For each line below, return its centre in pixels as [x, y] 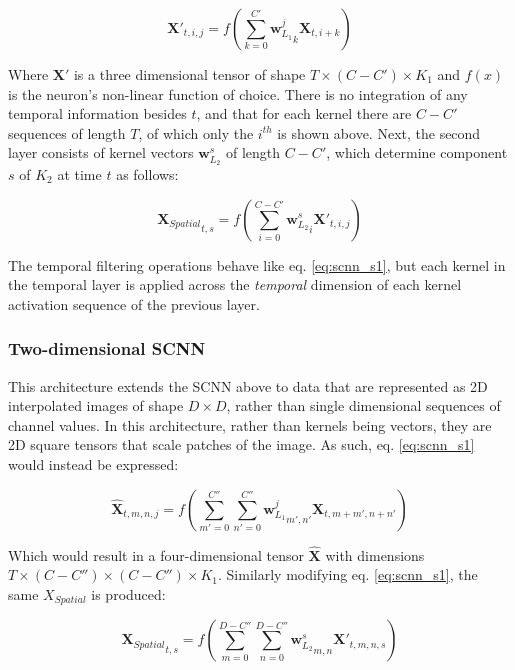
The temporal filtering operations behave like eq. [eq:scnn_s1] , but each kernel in [257, 264]
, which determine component [417, 152]
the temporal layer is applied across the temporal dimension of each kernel [235, 284]
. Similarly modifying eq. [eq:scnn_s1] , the [348, 574]
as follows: [147, 173]
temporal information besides [97, 113]
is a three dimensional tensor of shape [189, 74]
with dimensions [375, 554]
